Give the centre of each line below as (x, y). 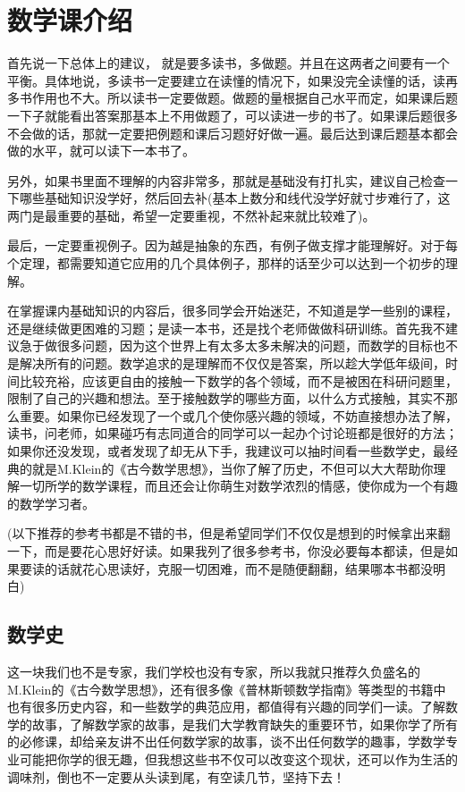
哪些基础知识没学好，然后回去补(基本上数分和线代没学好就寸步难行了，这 (235, 198)
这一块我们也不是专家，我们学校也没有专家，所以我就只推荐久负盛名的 (214, 671)
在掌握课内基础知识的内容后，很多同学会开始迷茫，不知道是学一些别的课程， (232, 311)
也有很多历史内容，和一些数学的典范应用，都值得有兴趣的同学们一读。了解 (226, 707)
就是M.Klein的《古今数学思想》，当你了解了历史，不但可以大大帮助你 (232, 468)
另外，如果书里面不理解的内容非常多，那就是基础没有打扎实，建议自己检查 (226, 180)
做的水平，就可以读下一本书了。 (101, 151)
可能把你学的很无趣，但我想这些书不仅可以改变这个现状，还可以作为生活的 (238, 758)
